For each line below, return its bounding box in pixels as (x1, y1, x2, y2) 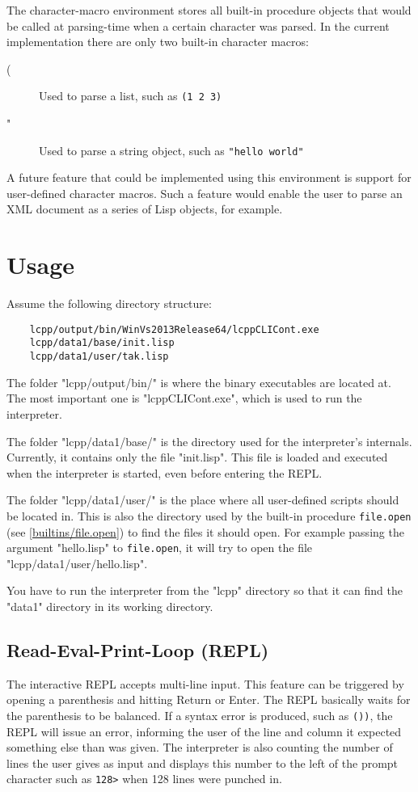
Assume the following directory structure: (6, 295, 212, 312)
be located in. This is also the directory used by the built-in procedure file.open (6, 507, 412, 524)
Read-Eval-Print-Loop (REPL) (6, 637, 269, 662)
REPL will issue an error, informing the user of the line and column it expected (6, 722, 402, 739)
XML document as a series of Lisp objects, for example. (6, 200, 283, 217)
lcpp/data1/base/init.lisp (29, 337, 175, 349)
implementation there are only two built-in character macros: (6, 33, 309, 50)
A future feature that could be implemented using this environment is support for (6, 169, 412, 186)
